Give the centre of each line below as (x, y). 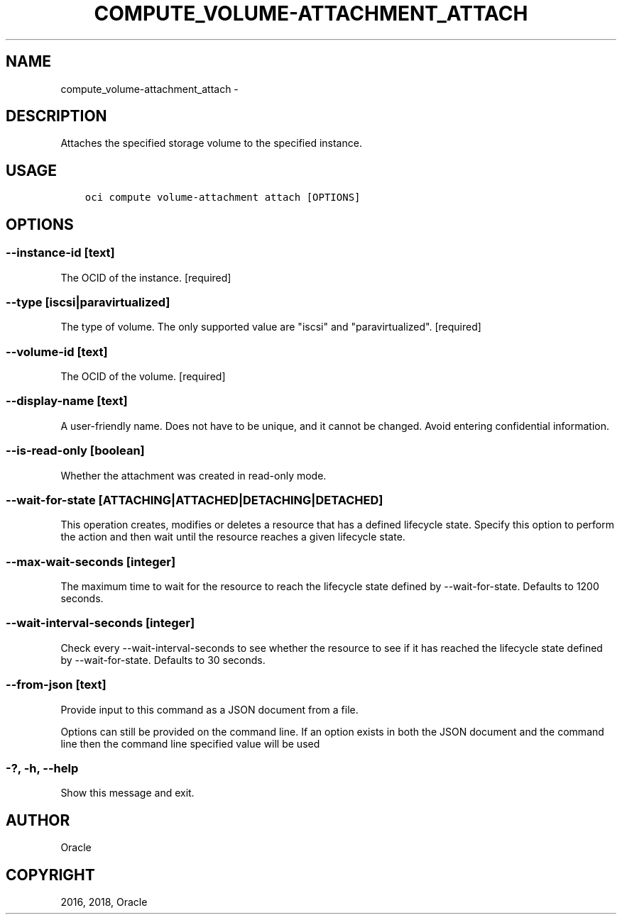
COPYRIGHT (50, 875)
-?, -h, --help (42, 768)
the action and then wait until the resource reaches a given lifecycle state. (233, 537)
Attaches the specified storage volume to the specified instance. (211, 143)
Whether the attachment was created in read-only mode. (193, 475)
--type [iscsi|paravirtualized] (88, 302)
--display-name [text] (67, 401)
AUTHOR (38, 820)
